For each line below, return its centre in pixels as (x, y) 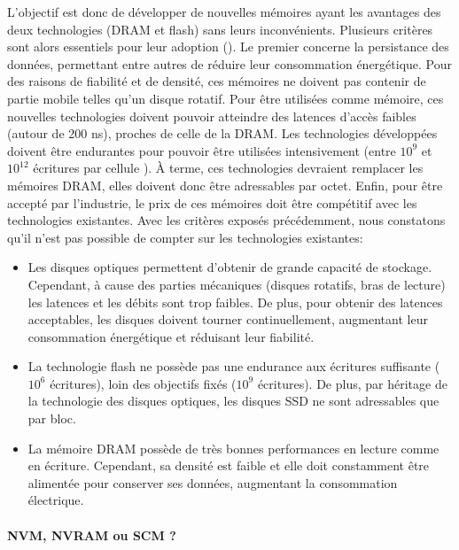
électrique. (56, 500)
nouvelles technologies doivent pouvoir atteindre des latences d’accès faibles (212, 116)
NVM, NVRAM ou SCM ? (92, 535)
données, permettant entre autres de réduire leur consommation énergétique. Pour (230, 63)
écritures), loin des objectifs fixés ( (143, 383)
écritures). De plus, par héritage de (352, 383)
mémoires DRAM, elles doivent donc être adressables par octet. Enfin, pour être (225, 185)
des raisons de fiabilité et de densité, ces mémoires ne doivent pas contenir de (217, 81)
